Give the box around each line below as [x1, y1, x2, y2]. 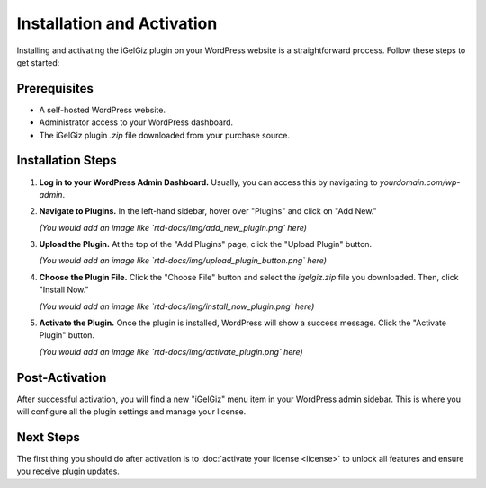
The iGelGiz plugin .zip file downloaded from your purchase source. [39, 129, 291, 140]
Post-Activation [16, 369, 107, 386]
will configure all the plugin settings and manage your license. [16, 406, 247, 417]
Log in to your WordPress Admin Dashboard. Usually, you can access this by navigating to [39, 176, 378, 188]
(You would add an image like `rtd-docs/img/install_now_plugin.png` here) [39, 301, 315, 312]
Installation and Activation [16, 13, 218, 33]
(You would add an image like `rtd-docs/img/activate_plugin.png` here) [39, 346, 303, 357]
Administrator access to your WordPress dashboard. [39, 117, 234, 128]
